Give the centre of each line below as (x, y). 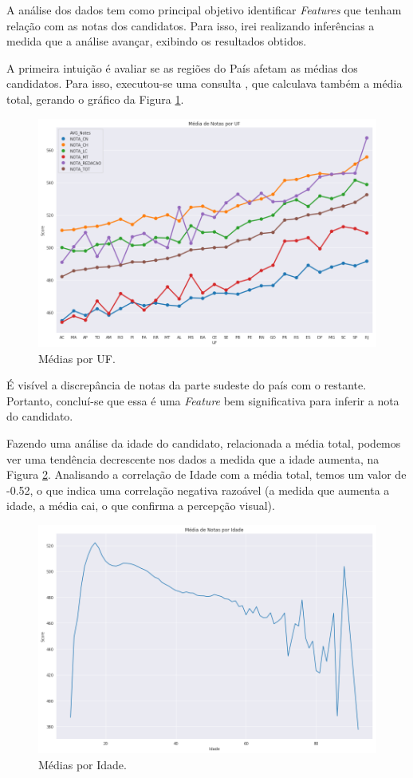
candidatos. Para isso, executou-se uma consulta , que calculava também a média (205, 83)
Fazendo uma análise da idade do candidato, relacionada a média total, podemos (204, 442)
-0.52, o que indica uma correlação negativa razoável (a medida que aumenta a (198, 490)
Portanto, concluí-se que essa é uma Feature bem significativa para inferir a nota (203, 400)
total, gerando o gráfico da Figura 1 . (95, 99)
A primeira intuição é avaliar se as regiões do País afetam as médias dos (182, 67)
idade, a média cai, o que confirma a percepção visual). (141, 506)
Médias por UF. (77, 358)
